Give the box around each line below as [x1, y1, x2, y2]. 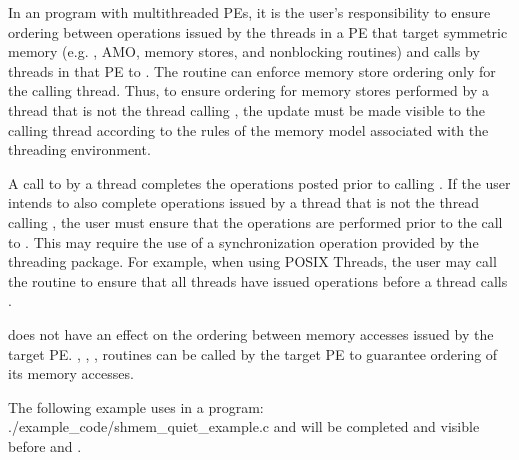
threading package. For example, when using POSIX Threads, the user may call [8, 251, 497, 272]
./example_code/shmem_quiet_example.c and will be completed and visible [8, 416, 480, 437]
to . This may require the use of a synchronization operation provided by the [8, 231, 479, 252]
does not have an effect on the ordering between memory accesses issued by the [8, 323, 494, 344]
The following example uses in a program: [8, 396, 264, 417]
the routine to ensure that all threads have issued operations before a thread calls [8, 270, 508, 291]
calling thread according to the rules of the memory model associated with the [8, 119, 489, 140]
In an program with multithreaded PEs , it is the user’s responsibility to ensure [8, 2, 491, 22]
